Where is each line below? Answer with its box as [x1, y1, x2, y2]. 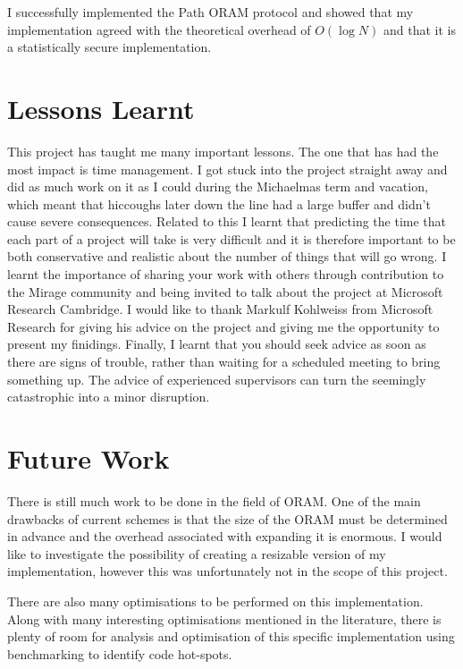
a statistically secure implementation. [7, 38, 212, 56]
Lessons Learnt [7, 89, 195, 126]
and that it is [383, 20, 456, 38]
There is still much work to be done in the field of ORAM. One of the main [7, 491, 421, 510]
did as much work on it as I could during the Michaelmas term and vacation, [7, 177, 428, 196]
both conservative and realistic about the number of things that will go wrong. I [7, 247, 447, 266]
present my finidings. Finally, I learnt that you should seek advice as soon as [7, 334, 426, 353]
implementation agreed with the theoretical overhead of [7, 20, 311, 38]
